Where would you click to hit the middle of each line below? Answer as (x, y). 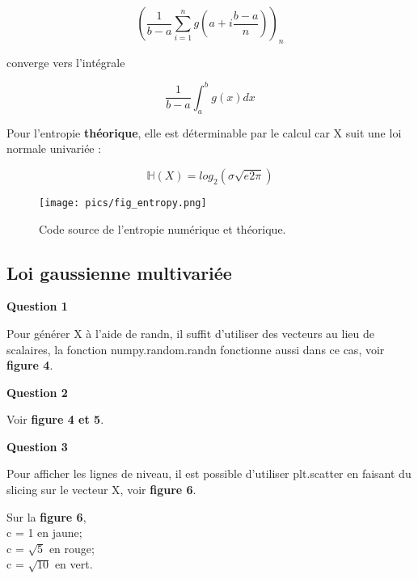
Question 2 (37, 392)
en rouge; (72, 548)
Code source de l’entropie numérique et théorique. (163, 228)
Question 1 (37, 306)
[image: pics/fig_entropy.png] (123, 203)
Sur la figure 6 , (46, 516)
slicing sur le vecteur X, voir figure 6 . (101, 490)
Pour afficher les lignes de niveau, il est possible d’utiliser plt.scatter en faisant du (209, 473)
